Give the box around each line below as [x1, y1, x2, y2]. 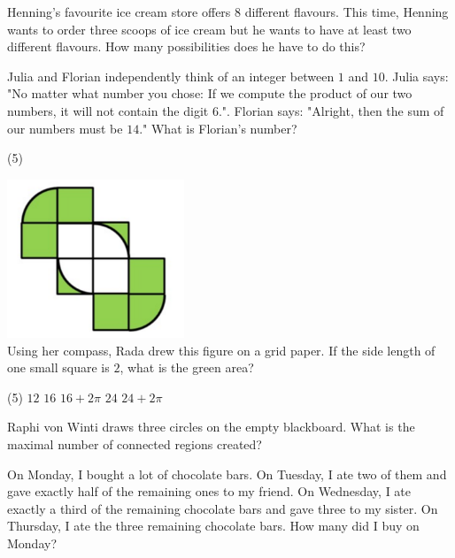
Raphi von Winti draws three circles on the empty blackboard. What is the [7, 417, 415, 436]
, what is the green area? [120, 358, 254, 377]
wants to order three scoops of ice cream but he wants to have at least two [7, 19, 412, 38]
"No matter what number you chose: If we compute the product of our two [7, 84, 413, 103]
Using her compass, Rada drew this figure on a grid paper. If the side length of [7, 340, 436, 359]
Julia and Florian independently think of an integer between [7, 66, 335, 85]
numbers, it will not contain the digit [7, 101, 209, 119]
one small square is [7, 358, 110, 377]
